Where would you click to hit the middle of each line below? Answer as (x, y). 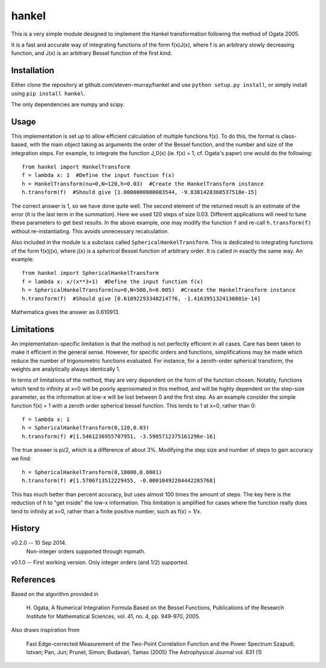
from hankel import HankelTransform (76, 167)
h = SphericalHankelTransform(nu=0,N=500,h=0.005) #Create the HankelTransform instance (159, 290)
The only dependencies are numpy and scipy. (68, 104)
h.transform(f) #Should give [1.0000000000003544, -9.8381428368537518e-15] (140, 192)
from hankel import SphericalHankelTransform (91, 273)
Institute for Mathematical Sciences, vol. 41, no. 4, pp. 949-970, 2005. (113, 616)
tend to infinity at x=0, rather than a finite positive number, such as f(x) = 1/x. (106, 511)
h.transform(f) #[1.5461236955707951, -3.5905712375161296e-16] (119, 436)
